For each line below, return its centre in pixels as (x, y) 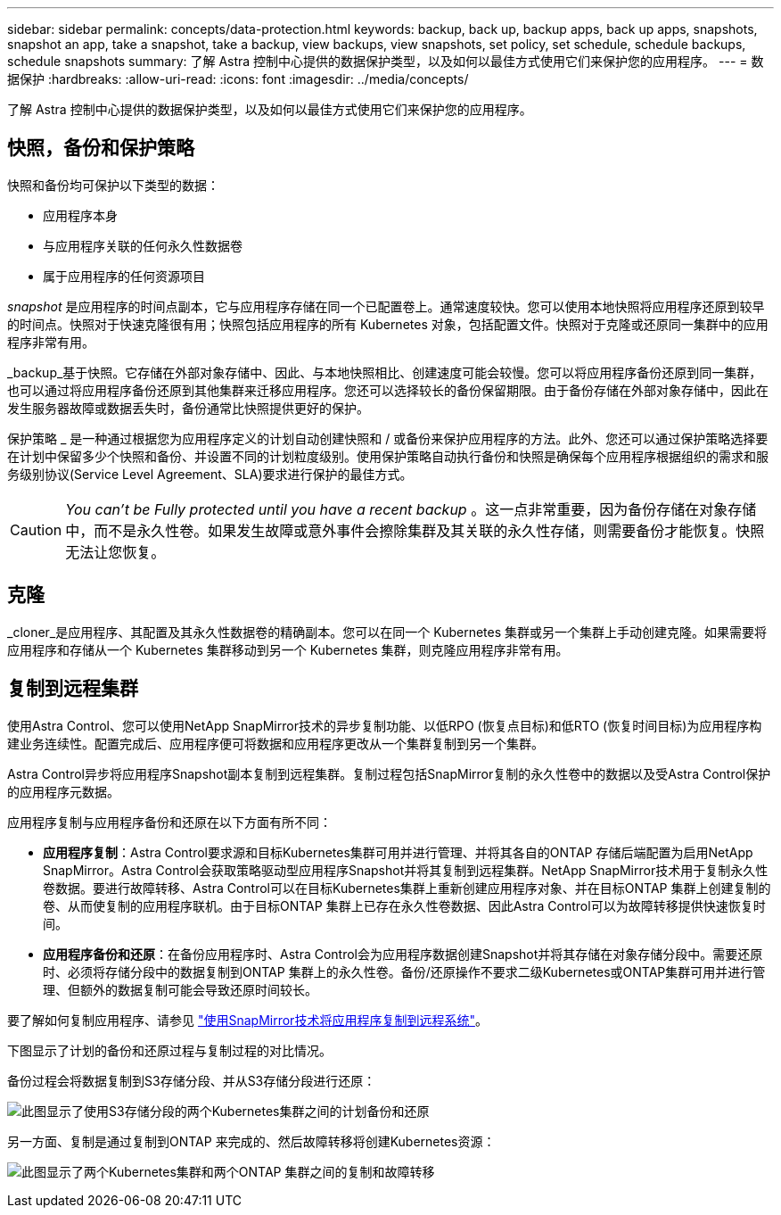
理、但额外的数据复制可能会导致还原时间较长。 (180, 989)
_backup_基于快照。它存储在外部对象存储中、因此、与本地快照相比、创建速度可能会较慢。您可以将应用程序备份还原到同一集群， (385, 372)
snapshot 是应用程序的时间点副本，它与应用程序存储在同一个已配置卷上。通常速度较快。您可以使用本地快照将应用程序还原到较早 (386, 306)
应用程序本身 (80, 215)
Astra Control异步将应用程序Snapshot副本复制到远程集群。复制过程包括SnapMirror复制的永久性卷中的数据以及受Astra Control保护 (389, 773)
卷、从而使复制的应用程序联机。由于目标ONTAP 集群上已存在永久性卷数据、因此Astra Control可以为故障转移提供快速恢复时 (404, 905)
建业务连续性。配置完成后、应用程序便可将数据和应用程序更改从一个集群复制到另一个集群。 (275, 743)
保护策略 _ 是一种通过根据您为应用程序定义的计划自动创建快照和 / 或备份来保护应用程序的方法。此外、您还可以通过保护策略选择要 (388, 438)
